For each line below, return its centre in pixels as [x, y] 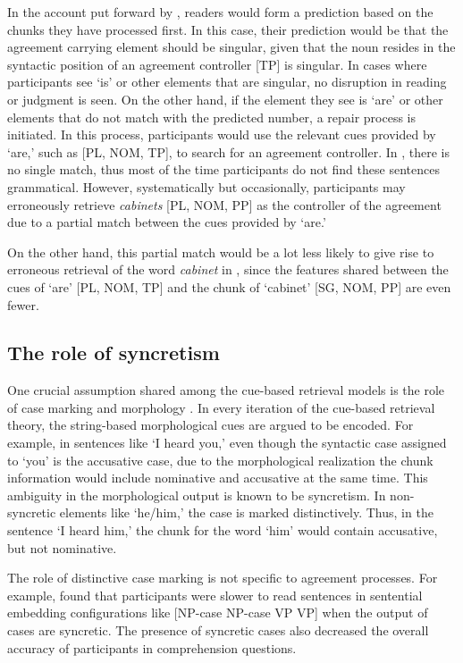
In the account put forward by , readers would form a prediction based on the [220, 12]
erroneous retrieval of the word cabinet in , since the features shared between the [228, 269]
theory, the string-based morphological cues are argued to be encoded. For [210, 425]
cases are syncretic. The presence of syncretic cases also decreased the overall [218, 630]
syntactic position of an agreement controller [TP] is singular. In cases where [217, 64]
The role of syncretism [114, 352]
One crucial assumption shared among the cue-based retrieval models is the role [226, 390]
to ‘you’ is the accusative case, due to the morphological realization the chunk [220, 460]
